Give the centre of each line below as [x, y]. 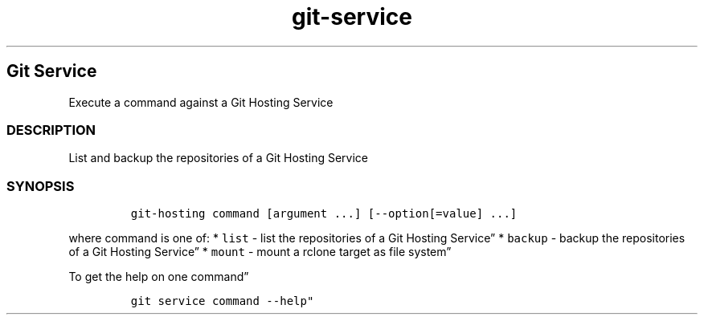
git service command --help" [222, 301]
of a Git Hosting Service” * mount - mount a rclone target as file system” [260, 252]
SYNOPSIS [41, 186]
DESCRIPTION [51, 130]
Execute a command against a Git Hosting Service [201, 102]
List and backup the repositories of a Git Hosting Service [218, 158]
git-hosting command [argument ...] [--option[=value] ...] [324, 214]
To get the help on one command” [159, 277]
